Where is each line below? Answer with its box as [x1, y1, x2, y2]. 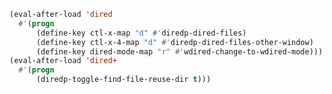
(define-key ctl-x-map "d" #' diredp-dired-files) [35, 28, 247, 38]
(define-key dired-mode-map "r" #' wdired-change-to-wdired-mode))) [35, 46, 324, 57]
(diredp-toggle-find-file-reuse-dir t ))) [35, 75, 212, 85]
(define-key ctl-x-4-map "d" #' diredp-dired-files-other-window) [35, 37, 314, 47]
